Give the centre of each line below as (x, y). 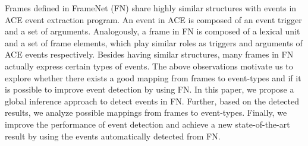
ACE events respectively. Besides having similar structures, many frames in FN (149, 54)
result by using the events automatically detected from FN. (113, 136)
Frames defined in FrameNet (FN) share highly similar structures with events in (151, 8)
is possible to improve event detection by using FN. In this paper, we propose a (150, 89)
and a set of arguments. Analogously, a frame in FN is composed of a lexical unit (153, 31)
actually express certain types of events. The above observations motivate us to (149, 66)
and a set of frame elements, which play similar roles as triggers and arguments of (154, 42)
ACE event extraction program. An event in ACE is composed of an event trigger (153, 19)
